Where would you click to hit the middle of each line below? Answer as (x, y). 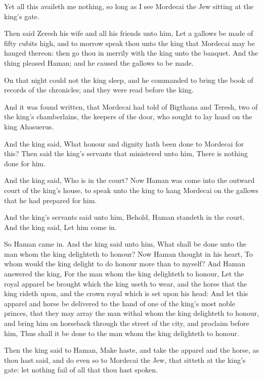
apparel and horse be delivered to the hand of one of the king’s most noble (120, 303)
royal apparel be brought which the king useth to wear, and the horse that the (126, 283)
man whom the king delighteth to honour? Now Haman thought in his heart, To (128, 253)
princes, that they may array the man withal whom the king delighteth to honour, (131, 313)
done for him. (25, 163)
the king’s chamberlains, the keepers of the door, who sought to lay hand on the (128, 116)
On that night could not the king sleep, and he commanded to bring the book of (129, 80)
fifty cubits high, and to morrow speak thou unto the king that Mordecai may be (129, 43)
